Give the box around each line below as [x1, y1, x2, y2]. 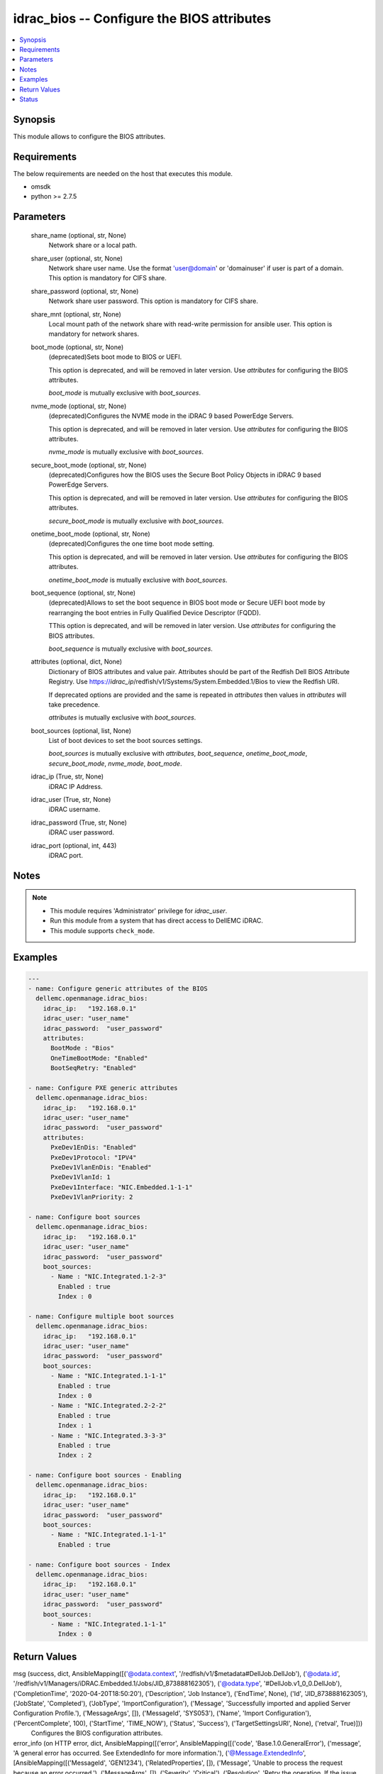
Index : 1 [57, 1421, 92, 1430]
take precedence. [48, 700, 101, 709]
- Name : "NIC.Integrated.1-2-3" [50, 1272, 167, 1281]
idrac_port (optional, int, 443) [30, 841, 117, 849]
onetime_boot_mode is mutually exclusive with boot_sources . [48, 575, 228, 584]
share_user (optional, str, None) [30, 254, 123, 263]
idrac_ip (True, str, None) [30, 772, 104, 781]
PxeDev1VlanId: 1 [50, 1173, 111, 1181]
